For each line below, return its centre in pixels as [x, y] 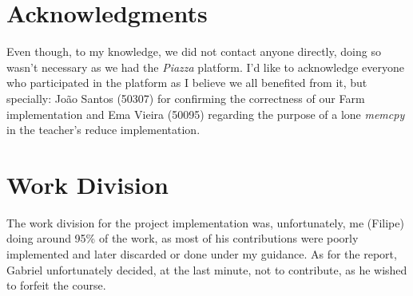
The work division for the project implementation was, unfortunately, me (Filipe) [205, 222]
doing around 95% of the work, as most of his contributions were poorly [183, 238]
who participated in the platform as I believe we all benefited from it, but [187, 83]
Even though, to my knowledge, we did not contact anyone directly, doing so [194, 51]
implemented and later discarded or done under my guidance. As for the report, [202, 254]
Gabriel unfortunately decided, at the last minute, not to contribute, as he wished [207, 269]
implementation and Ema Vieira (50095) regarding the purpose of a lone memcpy [206, 114]
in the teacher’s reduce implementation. [103, 130]
